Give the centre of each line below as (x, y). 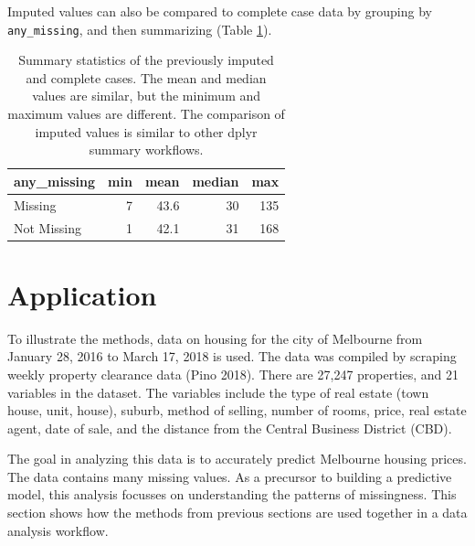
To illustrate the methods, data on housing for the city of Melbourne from (215, 338)
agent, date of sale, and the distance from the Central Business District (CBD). (230, 428)
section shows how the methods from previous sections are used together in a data (237, 513)
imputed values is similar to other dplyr (146, 131)
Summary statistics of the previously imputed (146, 60)
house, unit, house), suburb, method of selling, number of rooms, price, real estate (237, 410)
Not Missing (48, 227)
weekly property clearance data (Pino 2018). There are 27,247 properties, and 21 (233, 374)
